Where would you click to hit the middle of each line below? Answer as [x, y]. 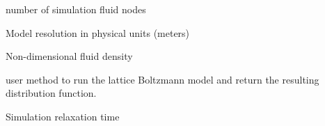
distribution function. [51, 93]
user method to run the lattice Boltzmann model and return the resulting [162, 79]
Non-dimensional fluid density [69, 56]
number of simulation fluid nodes [76, 9]
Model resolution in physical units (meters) [98, 32]
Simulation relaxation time [63, 116]
